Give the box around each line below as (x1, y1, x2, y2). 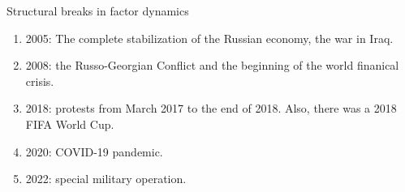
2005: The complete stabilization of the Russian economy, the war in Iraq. (25, 29, 394, 46)
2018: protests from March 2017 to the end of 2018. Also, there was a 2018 (25, 100, 397, 117)
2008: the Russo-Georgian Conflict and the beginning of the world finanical (25, 57, 399, 74)
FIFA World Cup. (25, 115, 114, 132)
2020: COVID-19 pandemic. (25, 143, 163, 160)
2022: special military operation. (25, 170, 187, 187)
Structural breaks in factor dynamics (6, 2, 189, 19)
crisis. (25, 72, 54, 89)
